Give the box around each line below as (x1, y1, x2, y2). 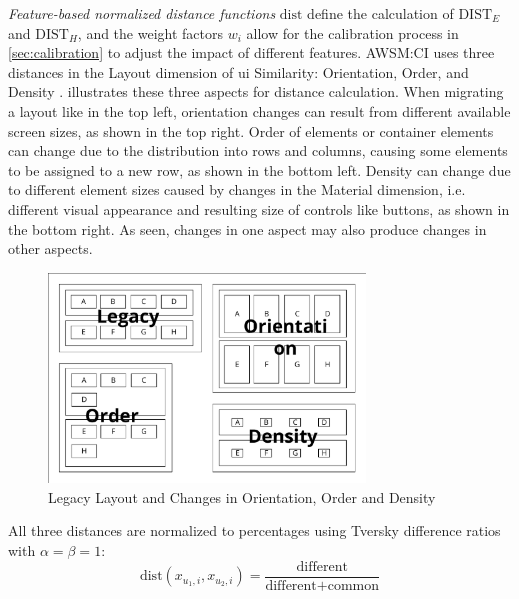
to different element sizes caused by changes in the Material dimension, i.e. (8, 179, 466, 200)
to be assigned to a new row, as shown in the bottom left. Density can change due (8, 159, 511, 180)
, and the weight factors (77, 22, 223, 43)
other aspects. (8, 238, 93, 259)
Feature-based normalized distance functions (8, 3, 276, 23)
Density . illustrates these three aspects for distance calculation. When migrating (8, 81, 504, 102)
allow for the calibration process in (246, 22, 459, 43)
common (327, 578, 380, 593)
